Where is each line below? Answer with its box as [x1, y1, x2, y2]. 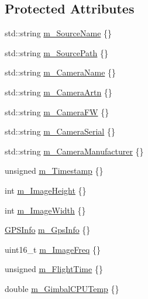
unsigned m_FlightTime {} [5, 263, 103, 275]
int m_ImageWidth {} [5, 204, 86, 216]
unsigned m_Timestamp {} [5, 164, 104, 177]
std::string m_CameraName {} [5, 66, 116, 78]
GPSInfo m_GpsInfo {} [5, 224, 91, 236]
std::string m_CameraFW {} [5, 105, 109, 118]
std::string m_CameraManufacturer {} [5, 145, 144, 157]
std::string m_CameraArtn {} [5, 85, 112, 98]
